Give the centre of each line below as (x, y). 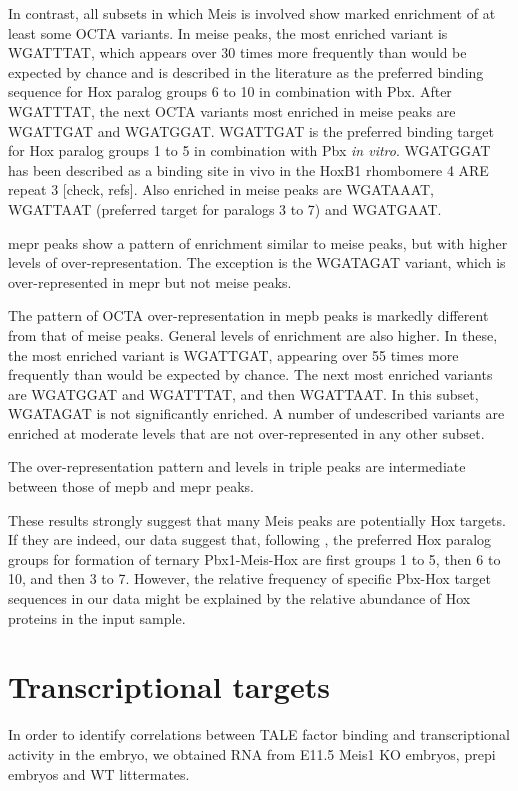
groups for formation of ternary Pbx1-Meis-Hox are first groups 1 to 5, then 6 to (254, 558)
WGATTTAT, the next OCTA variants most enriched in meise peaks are (232, 110)
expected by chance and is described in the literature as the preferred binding (246, 71)
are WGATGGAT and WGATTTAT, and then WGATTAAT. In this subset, (243, 393)
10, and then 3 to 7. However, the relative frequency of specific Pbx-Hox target (250, 578)
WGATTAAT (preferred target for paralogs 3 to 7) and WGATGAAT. (225, 208)
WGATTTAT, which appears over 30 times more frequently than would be (237, 52)
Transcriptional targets (169, 686)
